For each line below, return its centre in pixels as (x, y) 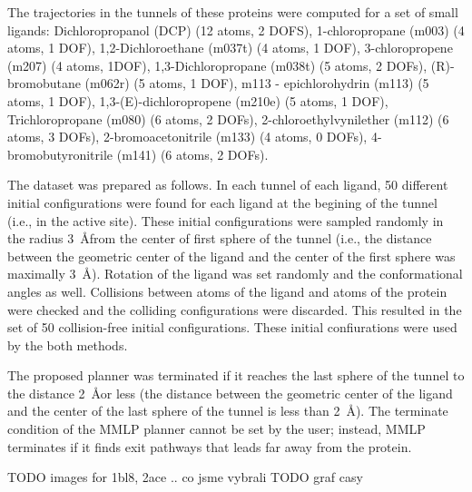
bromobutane (44, 83)
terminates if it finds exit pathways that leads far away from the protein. (210, 446)
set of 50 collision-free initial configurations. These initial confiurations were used (232, 327)
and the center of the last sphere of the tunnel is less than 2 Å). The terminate (228, 411)
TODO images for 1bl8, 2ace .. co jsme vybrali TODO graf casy (185, 477)
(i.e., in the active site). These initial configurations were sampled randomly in (226, 220)
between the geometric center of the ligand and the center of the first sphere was (231, 256)
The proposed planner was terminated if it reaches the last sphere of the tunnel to (236, 375)
